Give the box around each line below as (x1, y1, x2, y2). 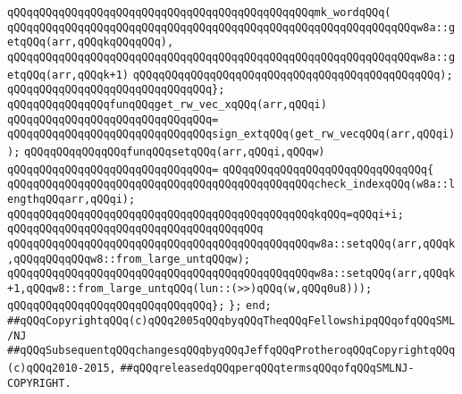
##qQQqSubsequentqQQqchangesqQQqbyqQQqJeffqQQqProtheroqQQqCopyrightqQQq (7, 344, 456, 357)
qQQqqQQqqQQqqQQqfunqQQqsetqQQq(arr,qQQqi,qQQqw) (24, 145, 325, 158)
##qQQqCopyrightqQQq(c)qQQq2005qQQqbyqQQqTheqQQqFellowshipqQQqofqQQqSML (7, 314, 456, 328)
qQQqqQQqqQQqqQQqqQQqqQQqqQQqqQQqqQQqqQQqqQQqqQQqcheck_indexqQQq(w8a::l (7, 178, 456, 191)
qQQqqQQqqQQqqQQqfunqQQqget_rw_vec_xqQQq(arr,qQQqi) (7, 97, 327, 111)
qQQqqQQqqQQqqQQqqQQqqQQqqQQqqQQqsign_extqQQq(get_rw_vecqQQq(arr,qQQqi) (7, 128, 456, 141)
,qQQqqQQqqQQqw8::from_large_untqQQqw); (7, 252, 251, 265)
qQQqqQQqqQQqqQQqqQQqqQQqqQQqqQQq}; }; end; (7, 299, 272, 313)
